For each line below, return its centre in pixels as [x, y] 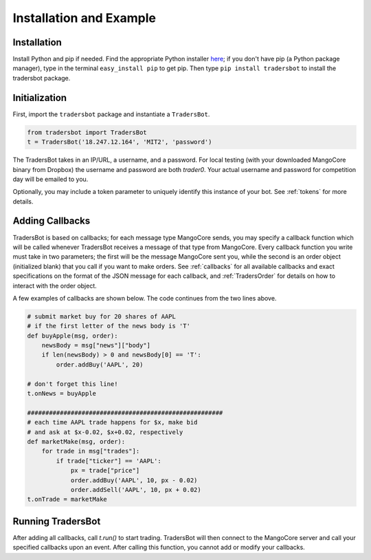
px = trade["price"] [105, 471]
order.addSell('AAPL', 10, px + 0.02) [136, 489]
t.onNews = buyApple [61, 394]
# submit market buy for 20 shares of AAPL [102, 316]
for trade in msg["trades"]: [91, 451]
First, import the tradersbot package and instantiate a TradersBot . [111, 114]
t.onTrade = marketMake [67, 499]
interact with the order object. [55, 286]
